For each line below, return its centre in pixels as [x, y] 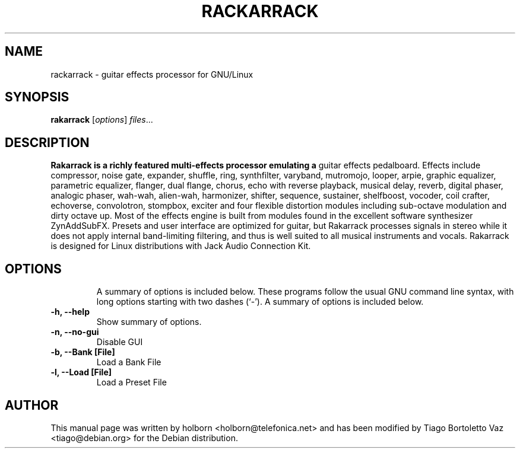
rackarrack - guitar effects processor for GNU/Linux [152, 74]
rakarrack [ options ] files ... [102, 120]
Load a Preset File [131, 382]
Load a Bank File [129, 362]
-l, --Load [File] [81, 372]
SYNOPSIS [37, 97]
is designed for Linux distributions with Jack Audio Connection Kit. [181, 246]
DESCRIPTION [47, 142]
